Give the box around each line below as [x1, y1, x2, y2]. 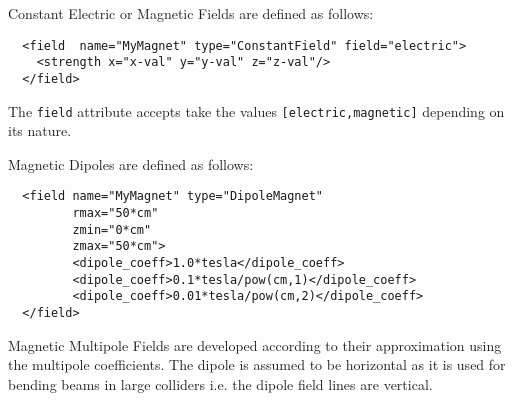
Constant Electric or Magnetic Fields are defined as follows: [8, 3, 374, 23]
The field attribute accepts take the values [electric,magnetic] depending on [8, 100, 505, 121]
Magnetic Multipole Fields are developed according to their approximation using [8, 334, 502, 355]
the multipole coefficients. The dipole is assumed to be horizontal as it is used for [8, 354, 506, 375]
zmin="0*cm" [72, 222, 152, 237]
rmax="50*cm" [72, 206, 159, 221]
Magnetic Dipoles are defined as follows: [8, 153, 254, 174]
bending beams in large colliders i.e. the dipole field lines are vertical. [8, 373, 433, 394]
